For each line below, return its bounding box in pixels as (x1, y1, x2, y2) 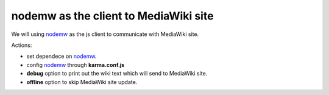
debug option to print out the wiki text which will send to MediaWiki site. (26, 70, 208, 77)
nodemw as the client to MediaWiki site (11, 9, 214, 23)
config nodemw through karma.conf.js (26, 61, 125, 68)
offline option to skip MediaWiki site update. (26, 78, 138, 85)
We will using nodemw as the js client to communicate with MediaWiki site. (11, 30, 199, 38)
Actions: (11, 41, 32, 49)
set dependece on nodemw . (26, 52, 97, 60)
